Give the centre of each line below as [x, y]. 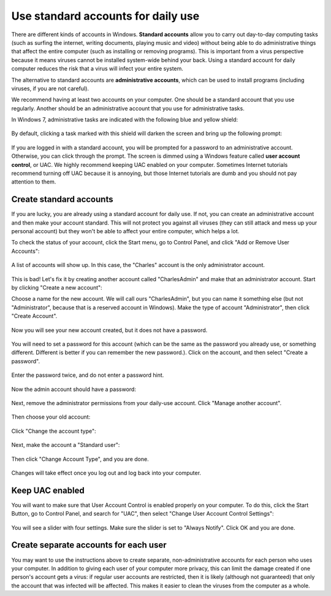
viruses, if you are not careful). [50, 88]
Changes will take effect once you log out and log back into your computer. [106, 473]
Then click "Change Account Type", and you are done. [80, 459]
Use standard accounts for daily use [105, 16]
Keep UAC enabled [48, 490]
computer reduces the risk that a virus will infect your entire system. [97, 69]
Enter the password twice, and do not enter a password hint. [88, 375]
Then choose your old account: [51, 417]
